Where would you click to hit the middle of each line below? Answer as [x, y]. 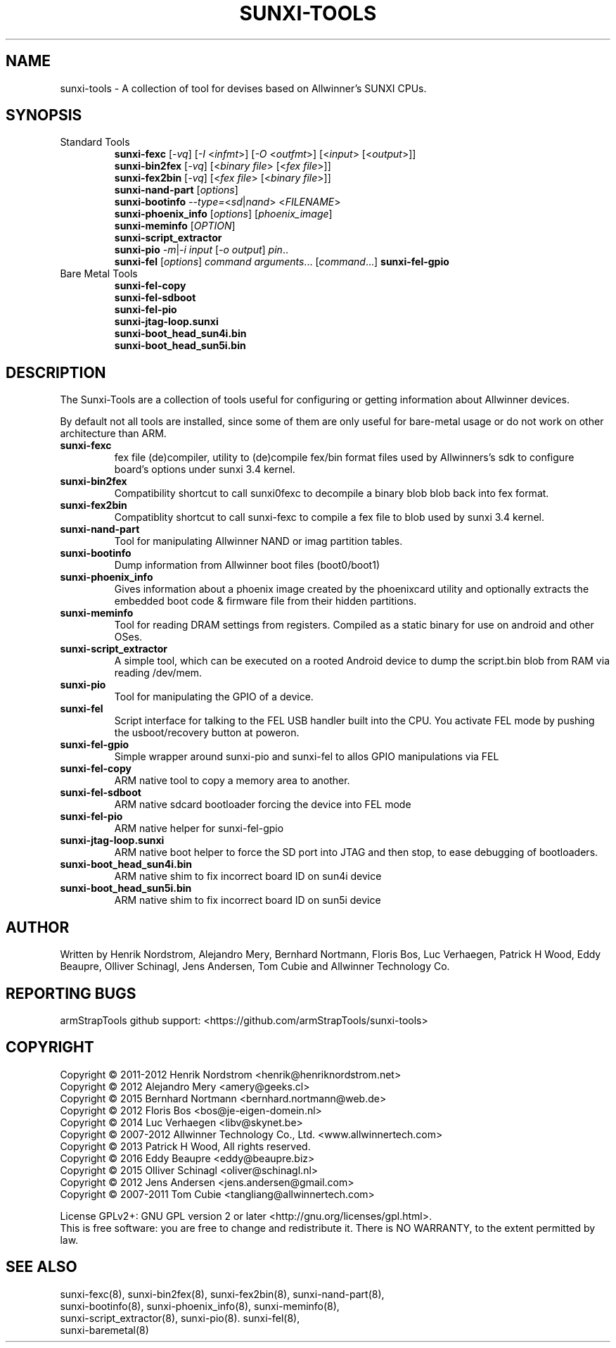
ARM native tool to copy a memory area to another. [232, 781]
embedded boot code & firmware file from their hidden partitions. [265, 601]
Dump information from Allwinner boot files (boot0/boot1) [247, 565]
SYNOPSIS [44, 115]
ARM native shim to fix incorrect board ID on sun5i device [248, 900]
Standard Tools [95, 142]
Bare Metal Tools [99, 274]
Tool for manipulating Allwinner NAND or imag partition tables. [258, 541]
